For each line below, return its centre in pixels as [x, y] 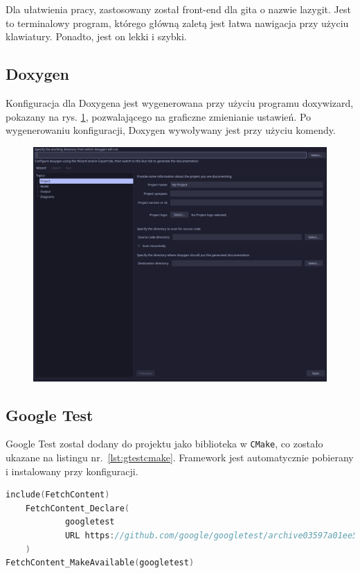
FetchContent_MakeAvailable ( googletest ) [100, 563]
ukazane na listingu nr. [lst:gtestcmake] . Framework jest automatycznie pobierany [180, 457]
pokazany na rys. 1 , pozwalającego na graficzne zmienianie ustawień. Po [159, 116]
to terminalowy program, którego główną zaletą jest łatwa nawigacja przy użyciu [177, 23]
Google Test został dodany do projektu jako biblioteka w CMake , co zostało [164, 444]
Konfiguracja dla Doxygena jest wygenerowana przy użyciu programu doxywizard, [180, 102]
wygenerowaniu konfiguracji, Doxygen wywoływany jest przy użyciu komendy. [171, 130]
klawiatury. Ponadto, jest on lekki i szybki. [96, 36]
